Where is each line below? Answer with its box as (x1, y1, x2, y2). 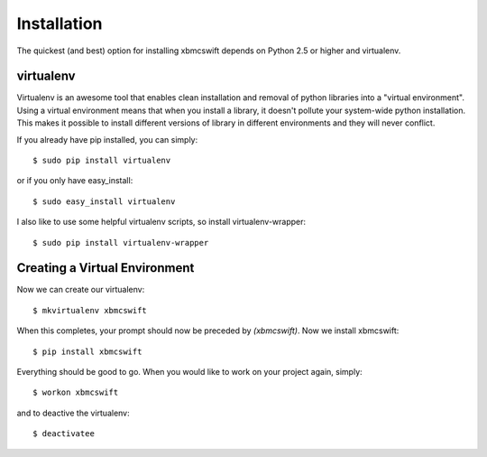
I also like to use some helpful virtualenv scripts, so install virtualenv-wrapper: (16, 217, 307, 228)
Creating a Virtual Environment (16, 260, 195, 275)
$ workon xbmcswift (32, 387, 119, 397)
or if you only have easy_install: (16, 175, 133, 186)
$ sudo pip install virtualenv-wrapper (32, 238, 209, 247)
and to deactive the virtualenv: (16, 407, 130, 418)
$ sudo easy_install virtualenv (32, 196, 176, 207)
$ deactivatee (32, 429, 95, 439)
